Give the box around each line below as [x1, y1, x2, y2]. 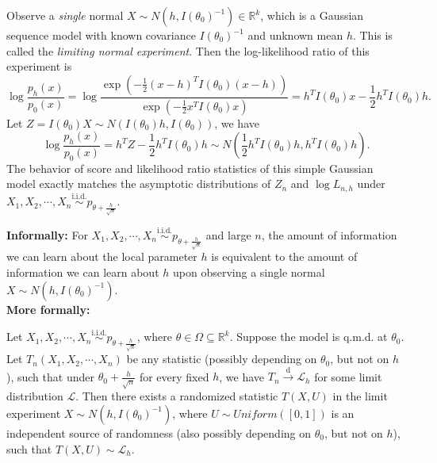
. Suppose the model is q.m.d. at [229, 328, 388, 345]
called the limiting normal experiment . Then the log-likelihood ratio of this [6, 42, 370, 59]
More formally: [6, 300, 90, 317]
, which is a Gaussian [260, 7, 364, 23]
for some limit [314, 368, 382, 385]
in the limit [332, 388, 388, 404]
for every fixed [139, 368, 209, 385]
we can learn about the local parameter [6, 248, 197, 265]
